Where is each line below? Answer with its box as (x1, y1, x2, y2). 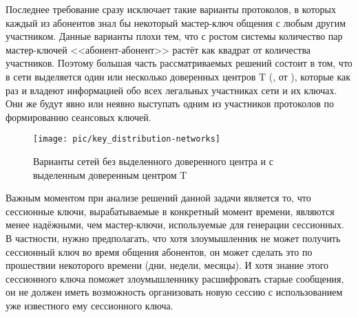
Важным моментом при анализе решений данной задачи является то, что (6, 190, 311, 205)
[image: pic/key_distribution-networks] (33, 134, 221, 144)
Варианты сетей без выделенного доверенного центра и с (33, 154, 273, 168)
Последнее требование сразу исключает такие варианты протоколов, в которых (6, 2, 337, 16)
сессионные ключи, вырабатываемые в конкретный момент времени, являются (6, 204, 335, 218)
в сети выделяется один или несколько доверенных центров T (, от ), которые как (6, 69, 351, 83)
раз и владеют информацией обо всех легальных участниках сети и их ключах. (6, 83, 337, 97)
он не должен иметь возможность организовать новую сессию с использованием (6, 285, 343, 299)
